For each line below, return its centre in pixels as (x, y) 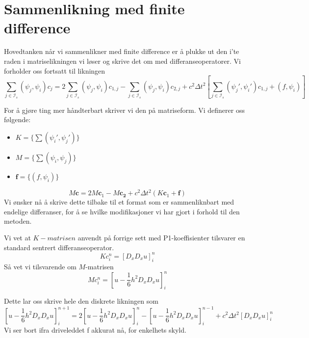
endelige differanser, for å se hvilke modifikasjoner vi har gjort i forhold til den (122, 211)
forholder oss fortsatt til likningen (55, 70)
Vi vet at (17, 238)
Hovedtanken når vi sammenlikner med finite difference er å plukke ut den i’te (122, 51)
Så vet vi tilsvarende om (40, 266)
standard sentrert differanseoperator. (59, 247)
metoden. (18, 221)
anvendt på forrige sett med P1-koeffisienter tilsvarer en (161, 238)
